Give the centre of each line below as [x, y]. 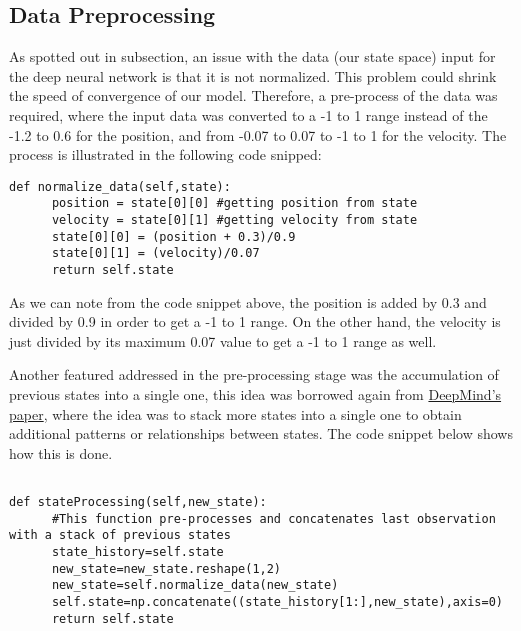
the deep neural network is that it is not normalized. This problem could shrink [253, 75]
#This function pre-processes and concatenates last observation [273, 518]
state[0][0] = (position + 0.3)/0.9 [173, 236]
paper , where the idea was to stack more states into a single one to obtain [235, 413]
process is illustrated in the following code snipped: [165, 154]
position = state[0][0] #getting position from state [234, 203]
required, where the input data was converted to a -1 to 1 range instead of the [248, 114]
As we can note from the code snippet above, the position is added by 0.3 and [248, 301]
